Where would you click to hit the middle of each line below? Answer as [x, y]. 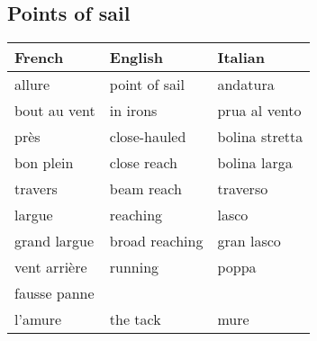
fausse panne [54, 293]
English [136, 58]
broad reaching [156, 241]
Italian [241, 58]
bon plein [44, 163]
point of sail [147, 85]
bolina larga [255, 163]
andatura [246, 85]
